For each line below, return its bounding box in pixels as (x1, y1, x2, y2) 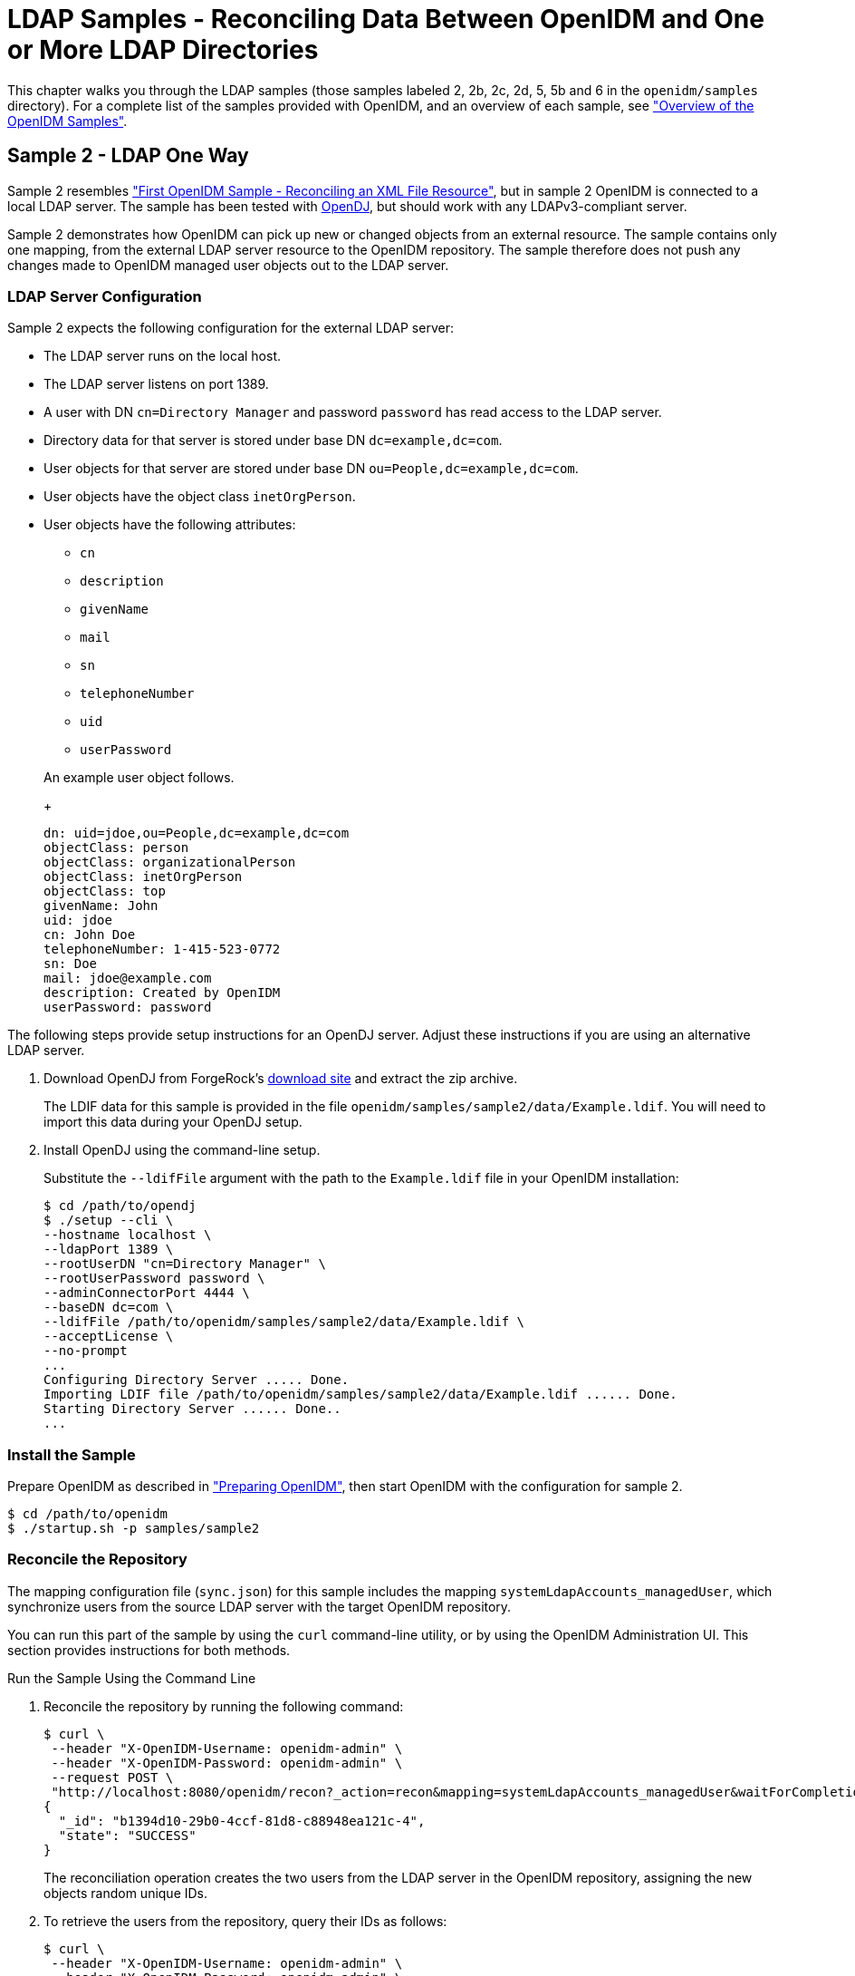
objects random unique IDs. (43, 1884, 208, 1901)
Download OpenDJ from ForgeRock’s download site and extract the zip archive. (43, 1070, 518, 1087)
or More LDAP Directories (7, 34, 319, 65)
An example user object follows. (43, 770, 235, 786)
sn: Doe (43, 956, 98, 972)
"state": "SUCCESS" (58, 1827, 197, 1843)
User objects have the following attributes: (43, 517, 296, 533)
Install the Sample (7, 1445, 136, 1464)
